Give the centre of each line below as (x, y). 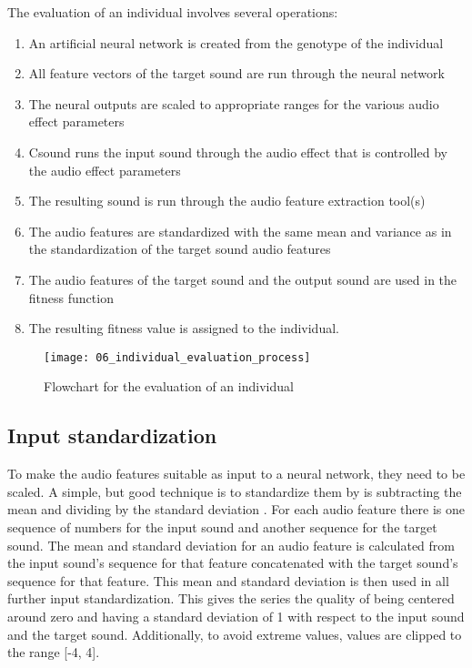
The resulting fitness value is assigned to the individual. (184, 328)
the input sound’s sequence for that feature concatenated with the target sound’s (233, 563)
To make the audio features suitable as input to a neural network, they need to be (236, 474)
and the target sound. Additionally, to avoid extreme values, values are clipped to (235, 634)
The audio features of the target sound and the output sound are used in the (243, 279)
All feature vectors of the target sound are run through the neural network (236, 73)
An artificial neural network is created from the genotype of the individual (236, 42)
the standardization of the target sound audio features (180, 249)
